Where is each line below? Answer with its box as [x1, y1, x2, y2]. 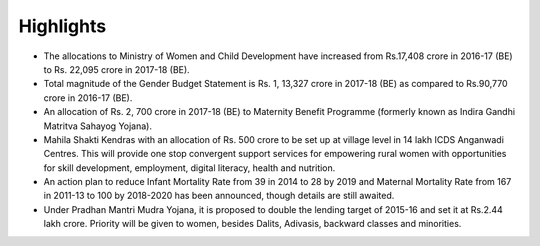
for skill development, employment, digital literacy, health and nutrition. [43, 161, 336, 174]
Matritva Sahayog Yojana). [43, 120, 152, 132]
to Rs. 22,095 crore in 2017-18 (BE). [43, 63, 190, 75]
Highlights [18, 15, 107, 37]
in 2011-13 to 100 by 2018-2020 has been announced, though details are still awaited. [43, 190, 395, 202]
